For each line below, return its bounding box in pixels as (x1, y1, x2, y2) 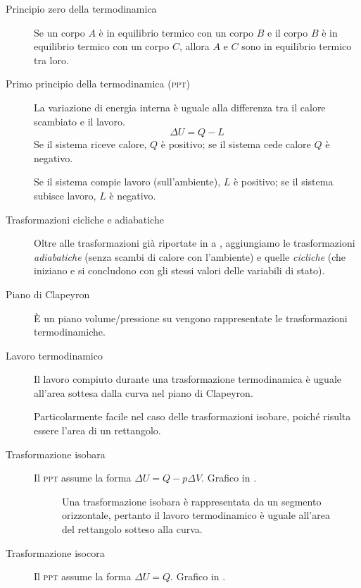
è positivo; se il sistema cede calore (160, 137, 311, 152)
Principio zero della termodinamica (6, 1, 157, 16)
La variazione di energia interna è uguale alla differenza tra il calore (34, 99, 326, 114)
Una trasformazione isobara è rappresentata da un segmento (62, 494, 322, 508)
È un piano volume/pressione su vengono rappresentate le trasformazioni (34, 310, 348, 325)
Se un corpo (34, 25, 85, 39)
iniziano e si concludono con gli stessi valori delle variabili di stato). (34, 263, 325, 278)
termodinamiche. (34, 324, 106, 339)
